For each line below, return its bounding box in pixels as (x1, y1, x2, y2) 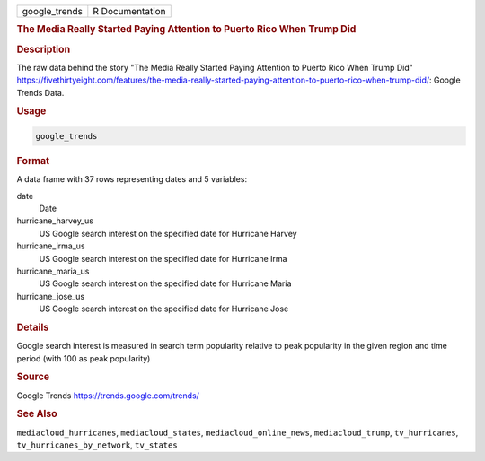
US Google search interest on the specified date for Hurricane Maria (39, 278, 292, 289)
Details (16, 321, 49, 334)
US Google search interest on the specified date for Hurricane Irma (39, 253, 287, 264)
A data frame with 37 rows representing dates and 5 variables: (16, 174, 247, 185)
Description (16, 43, 71, 56)
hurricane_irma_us (16, 240, 85, 251)
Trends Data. (16, 87, 65, 98)
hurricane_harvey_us (16, 215, 94, 226)
